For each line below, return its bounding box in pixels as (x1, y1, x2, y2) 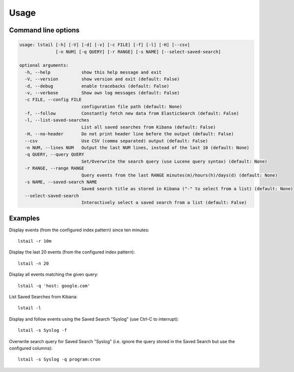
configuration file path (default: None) (81, 103, 182, 109)
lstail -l (18, 305, 41, 311)
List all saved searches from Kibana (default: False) (81, 124, 216, 130)
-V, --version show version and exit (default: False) (24, 76, 180, 82)
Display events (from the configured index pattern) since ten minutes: (9, 227, 149, 233)
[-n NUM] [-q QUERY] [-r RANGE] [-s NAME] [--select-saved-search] (55, 49, 221, 54)
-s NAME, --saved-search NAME (24, 179, 98, 185)
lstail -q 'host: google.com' (18, 283, 91, 289)
